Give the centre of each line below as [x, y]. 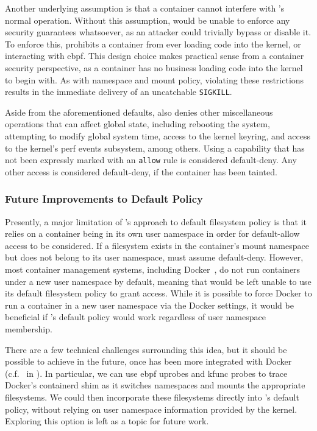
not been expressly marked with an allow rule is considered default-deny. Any [151, 160]
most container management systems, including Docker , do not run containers [153, 269]
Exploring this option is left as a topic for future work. [107, 421]
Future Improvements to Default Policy [104, 199]
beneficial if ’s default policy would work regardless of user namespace [135, 317]
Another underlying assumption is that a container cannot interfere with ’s [145, 8]
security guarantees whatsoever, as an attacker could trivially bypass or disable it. [158, 32]
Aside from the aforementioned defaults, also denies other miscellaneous [139, 112]
